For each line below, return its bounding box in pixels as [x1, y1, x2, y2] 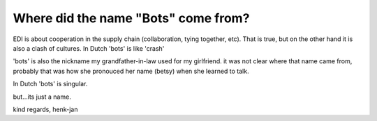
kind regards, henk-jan [13, 105, 78, 113]
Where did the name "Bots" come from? [13, 10, 250, 26]
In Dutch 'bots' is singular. [13, 80, 88, 88]
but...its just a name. [13, 92, 71, 101]
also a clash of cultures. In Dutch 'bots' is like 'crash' [13, 44, 165, 52]
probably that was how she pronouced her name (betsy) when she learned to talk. [13, 67, 249, 75]
